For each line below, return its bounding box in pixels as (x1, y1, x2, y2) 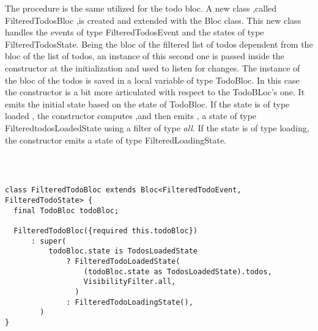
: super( (31, 236, 67, 246)
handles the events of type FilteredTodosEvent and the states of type (5, 26, 264, 38)
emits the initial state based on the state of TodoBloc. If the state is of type (5, 97, 290, 110)
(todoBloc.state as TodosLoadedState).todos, (83, 267, 272, 276)
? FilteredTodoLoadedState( (66, 256, 180, 266)
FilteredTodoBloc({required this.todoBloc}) (13, 227, 198, 235)
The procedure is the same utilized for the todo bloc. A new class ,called (5, 2, 277, 14)
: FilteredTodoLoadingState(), (66, 297, 193, 307)
